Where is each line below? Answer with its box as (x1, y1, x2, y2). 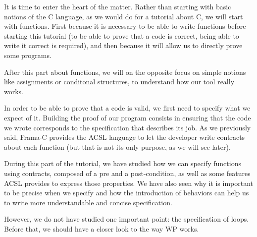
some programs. (4, 50, 51, 60)
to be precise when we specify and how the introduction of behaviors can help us (4, 187, 249, 198)
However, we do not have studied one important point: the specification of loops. (4, 214, 249, 224)
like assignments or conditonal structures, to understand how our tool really (4, 76, 235, 87)
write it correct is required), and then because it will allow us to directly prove (4, 40, 243, 51)
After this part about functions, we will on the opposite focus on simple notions (4, 66, 246, 77)
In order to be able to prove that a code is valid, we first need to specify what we (4, 103, 251, 113)
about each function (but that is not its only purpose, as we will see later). (4, 141, 231, 152)
